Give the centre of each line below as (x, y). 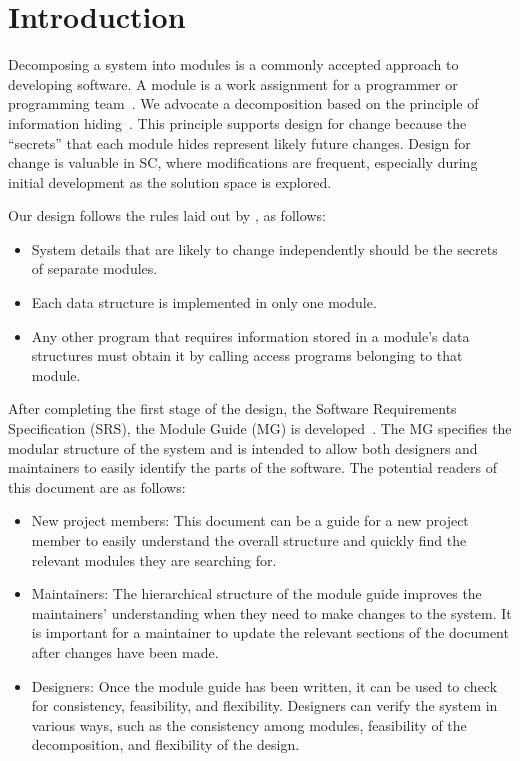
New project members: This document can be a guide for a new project (250, 520)
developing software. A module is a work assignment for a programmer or (233, 83)
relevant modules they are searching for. (154, 559)
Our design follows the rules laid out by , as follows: (167, 215)
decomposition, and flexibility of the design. (165, 744)
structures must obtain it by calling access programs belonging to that (247, 355)
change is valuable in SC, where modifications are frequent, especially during (243, 162)
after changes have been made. (125, 651)
